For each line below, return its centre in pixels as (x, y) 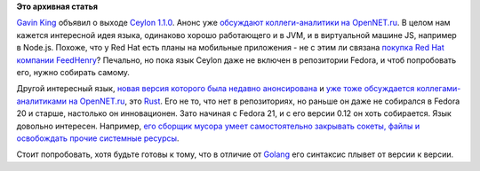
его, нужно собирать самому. (73, 72)
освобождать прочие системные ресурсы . (98, 138)
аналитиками (41, 101)
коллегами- (439, 89)
